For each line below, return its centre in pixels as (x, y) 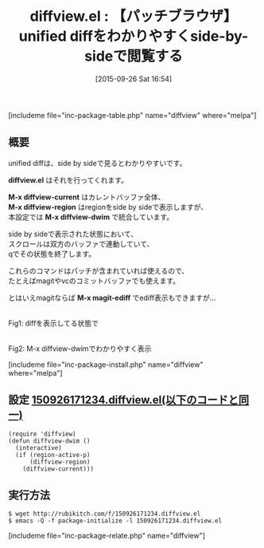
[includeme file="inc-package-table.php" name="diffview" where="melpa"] (132, 115)
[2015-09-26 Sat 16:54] (134, 79)
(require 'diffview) (43, 434)
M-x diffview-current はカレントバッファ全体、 (87, 197)
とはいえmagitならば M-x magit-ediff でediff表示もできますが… (112, 298)
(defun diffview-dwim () (49, 441)
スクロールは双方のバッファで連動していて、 (81, 243)
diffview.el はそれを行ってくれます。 (68, 179)
